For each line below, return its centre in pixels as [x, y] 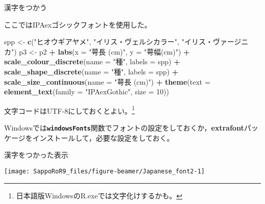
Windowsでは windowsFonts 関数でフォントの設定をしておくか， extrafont [124, 127]
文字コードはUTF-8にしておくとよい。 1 [70, 110]
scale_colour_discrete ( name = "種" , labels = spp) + [92, 61]
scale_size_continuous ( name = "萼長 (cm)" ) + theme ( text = [107, 81]
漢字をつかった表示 [36, 155]
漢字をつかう [25, 7]
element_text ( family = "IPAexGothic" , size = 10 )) [87, 92]
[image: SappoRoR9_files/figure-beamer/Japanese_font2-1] [104, 171]
